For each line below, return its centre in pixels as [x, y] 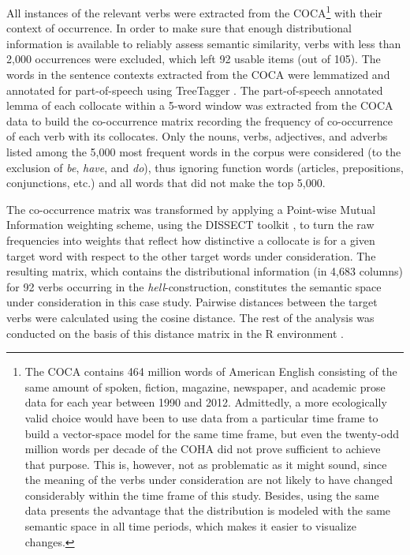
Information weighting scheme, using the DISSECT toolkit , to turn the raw [190, 225]
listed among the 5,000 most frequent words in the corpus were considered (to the [204, 152]
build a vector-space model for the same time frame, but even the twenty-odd [212, 433]
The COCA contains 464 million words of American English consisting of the [211, 371]
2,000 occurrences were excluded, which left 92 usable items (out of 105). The [194, 59]
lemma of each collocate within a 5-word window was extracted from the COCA [200, 105]
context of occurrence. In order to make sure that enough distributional [179, 28]
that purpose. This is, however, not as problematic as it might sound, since [206, 464]
